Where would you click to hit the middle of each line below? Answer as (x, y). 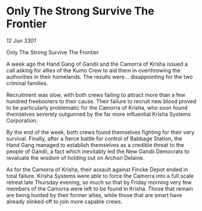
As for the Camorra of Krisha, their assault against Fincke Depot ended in (97, 169)
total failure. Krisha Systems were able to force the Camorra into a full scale (100, 175)
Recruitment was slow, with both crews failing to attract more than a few (96, 95)
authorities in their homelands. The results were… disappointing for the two (99, 77)
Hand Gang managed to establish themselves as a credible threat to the (95, 145)
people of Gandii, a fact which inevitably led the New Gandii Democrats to (98, 151)
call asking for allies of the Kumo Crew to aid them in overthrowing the (93, 70)
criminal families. (27, 83)
